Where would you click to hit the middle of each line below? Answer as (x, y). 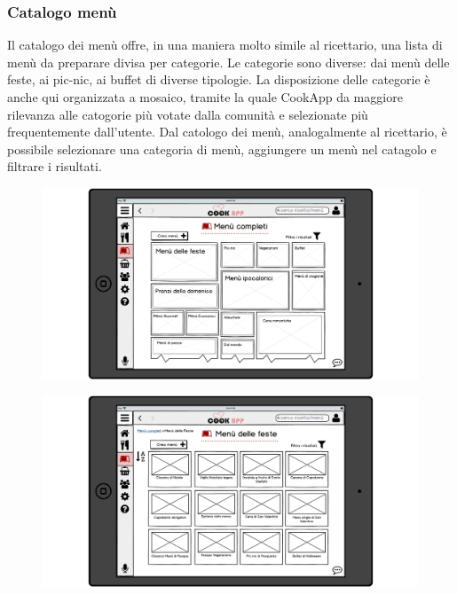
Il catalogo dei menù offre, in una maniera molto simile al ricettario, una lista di (225, 45)
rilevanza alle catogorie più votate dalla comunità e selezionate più (188, 114)
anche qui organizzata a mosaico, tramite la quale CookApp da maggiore (205, 97)
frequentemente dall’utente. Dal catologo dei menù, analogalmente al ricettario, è (227, 132)
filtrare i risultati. (55, 166)
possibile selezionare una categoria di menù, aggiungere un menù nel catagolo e (222, 148)
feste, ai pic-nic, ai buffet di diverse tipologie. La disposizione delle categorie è (219, 79)
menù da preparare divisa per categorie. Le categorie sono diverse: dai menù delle (228, 62)
